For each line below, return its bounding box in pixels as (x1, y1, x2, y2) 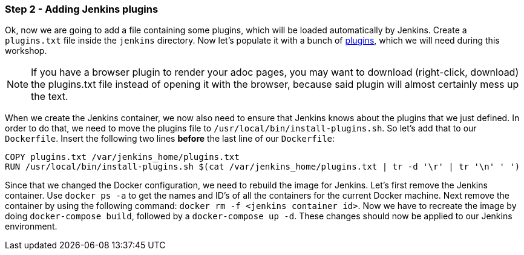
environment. (5, 221, 57, 232)
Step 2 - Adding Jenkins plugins (5, 3, 159, 15)
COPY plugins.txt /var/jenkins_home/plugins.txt (5, 152, 240, 162)
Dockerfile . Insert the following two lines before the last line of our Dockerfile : (5, 133, 335, 144)
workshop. (5, 45, 47, 56)
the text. (31, 90, 68, 103)
